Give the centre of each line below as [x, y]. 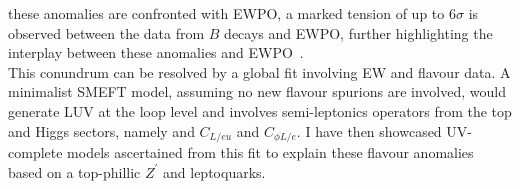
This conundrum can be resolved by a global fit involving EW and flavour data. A [259, 71]
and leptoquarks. [214, 171]
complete [35, 152]
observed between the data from [106, 32]
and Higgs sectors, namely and [101, 130]
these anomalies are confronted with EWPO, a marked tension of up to [226, 13]
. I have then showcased [369, 130]
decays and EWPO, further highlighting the [358, 32]
